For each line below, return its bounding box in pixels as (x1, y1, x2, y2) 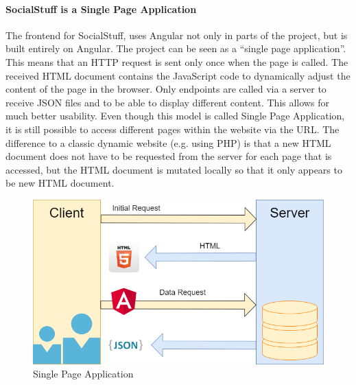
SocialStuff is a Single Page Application (5, 1, 197, 16)
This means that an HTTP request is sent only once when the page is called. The (5, 54, 348, 69)
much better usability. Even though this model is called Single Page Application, (5, 108, 345, 123)
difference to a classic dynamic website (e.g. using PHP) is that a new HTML (5, 135, 331, 150)
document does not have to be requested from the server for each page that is (5, 149, 332, 163)
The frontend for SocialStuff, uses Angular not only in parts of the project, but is (5, 27, 348, 42)
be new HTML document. (5, 176, 115, 190)
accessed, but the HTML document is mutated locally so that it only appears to (5, 162, 342, 176)
